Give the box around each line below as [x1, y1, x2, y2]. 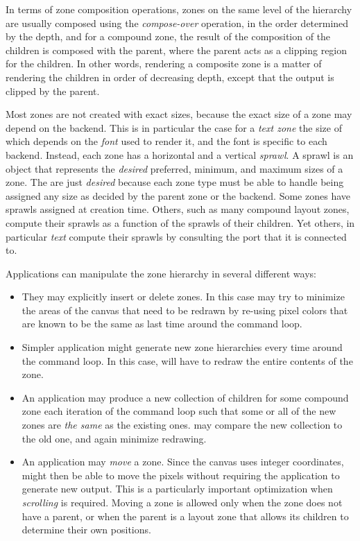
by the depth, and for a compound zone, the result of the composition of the [6, 29, 331, 44]
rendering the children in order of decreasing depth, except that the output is [6, 69, 334, 84]
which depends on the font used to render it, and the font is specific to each [6, 134, 327, 148]
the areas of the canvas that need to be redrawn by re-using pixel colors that [22, 302, 348, 317]
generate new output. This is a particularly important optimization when [22, 481, 333, 496]
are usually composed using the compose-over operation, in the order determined [6, 15, 349, 30]
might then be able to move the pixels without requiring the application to [22, 467, 340, 482]
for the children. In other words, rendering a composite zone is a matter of [6, 56, 322, 71]
